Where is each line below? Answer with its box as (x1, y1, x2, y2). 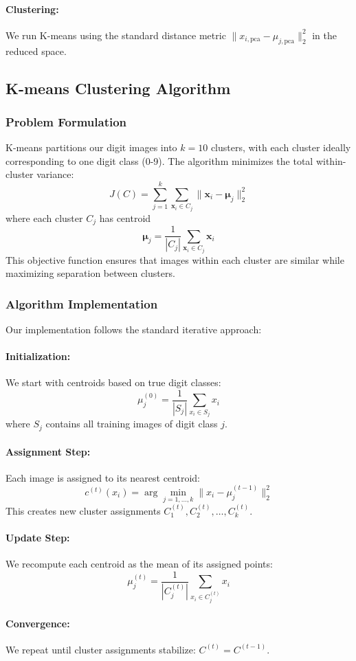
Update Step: (5, 530, 70, 544)
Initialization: (5, 349, 71, 363)
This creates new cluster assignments (5, 503, 161, 517)
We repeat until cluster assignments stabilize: (5, 642, 196, 656)
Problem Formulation (5, 113, 127, 130)
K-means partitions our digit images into (5, 140, 177, 155)
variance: (36, 167, 74, 181)
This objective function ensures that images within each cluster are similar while (5, 252, 344, 267)
